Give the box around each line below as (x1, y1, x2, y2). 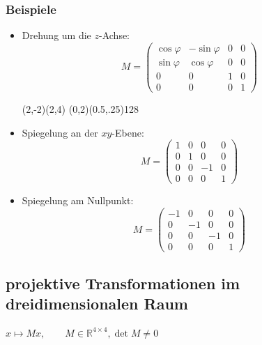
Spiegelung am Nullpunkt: (22, 193, 134, 208)
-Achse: (99, 28, 130, 43)
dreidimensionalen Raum (6, 292, 188, 314)
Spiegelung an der (22, 125, 98, 139)
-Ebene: (111, 125, 144, 139)
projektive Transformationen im (6, 272, 240, 293)
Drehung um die (22, 28, 91, 43)
